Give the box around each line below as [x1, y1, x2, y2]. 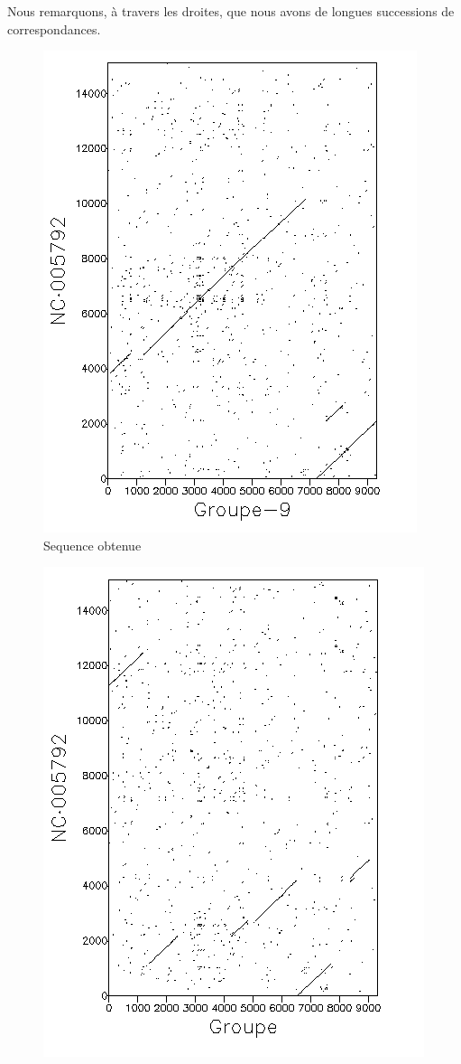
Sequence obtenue [43, 535, 142, 554]
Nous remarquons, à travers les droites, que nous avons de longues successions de [7, 2, 455, 20]
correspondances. [7, 19, 101, 38]
